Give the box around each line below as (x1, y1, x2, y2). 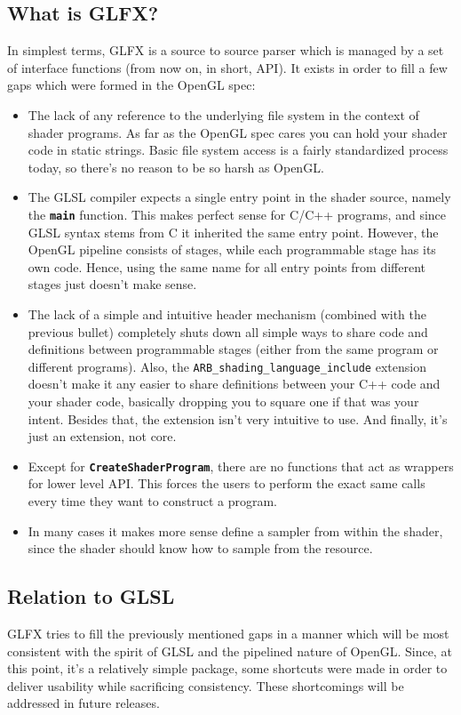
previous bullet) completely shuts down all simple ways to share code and (28, 322, 428, 341)
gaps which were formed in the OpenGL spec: (7, 76, 256, 94)
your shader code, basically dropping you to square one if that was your (28, 392, 419, 411)
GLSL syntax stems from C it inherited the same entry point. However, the (28, 222, 439, 241)
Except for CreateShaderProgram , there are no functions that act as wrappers (28, 456, 454, 475)
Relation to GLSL (7, 582, 175, 610)
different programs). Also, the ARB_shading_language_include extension (28, 357, 426, 375)
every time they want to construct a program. (28, 492, 278, 510)
